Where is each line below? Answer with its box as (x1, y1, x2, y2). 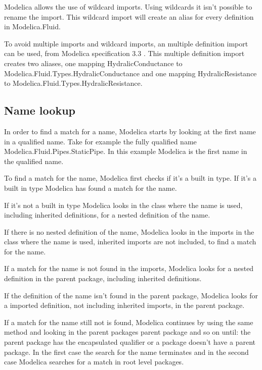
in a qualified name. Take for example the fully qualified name (4, 136, 197, 146)
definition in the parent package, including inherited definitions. (4, 273, 202, 284)
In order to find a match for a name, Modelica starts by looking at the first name (4, 126, 256, 136)
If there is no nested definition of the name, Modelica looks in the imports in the (4, 226, 254, 237)
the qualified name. (4, 155, 64, 166)
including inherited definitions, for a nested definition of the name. (4, 209, 210, 220)
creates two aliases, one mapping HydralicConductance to (4, 58, 183, 68)
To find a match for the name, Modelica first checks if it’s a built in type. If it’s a (4, 173, 256, 183)
